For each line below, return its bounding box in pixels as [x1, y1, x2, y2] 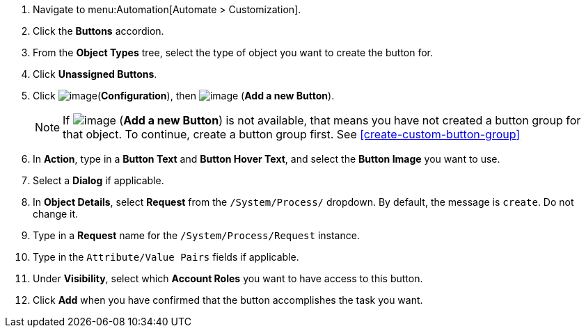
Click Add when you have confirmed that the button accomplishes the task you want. [33, 294, 423, 306]
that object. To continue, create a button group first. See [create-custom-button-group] [63, 127, 521, 141]
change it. [33, 208, 79, 220]
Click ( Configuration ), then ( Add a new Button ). [33, 90, 335, 101]
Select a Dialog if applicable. [33, 174, 164, 186]
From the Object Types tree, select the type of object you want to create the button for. [33, 47, 434, 58]
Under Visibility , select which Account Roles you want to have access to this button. [33, 273, 423, 284]
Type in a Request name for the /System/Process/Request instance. [33, 229, 360, 241]
